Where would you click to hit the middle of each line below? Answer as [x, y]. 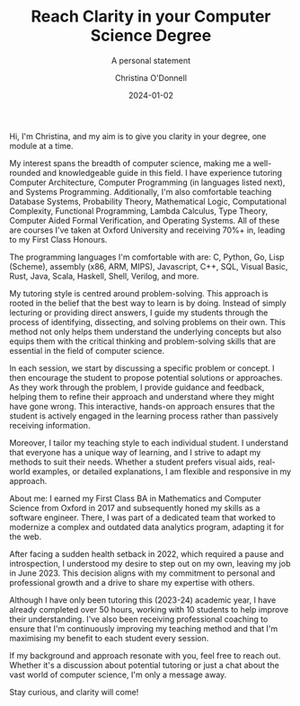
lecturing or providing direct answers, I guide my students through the [139, 313]
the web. [26, 536]
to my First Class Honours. [58, 239]
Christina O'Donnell [151, 77]
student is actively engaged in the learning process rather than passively [144, 416]
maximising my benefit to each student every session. [109, 638]
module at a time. [41, 146]
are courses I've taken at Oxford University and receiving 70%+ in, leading [147, 230]
